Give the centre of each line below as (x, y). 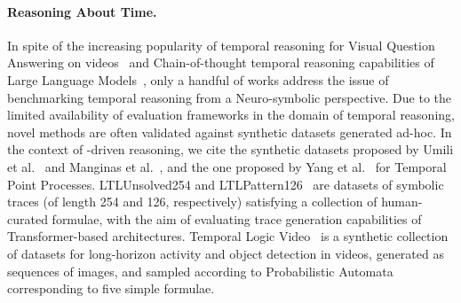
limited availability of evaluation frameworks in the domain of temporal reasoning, (231, 115)
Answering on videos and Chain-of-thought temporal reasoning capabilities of (221, 62)
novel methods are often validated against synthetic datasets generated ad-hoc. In (230, 132)
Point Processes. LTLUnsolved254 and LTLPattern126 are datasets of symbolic (226, 184)
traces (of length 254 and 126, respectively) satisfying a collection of (192, 202)
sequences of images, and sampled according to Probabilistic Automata (200, 271)
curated (28, 218)
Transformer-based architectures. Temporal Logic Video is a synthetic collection (228, 236)
